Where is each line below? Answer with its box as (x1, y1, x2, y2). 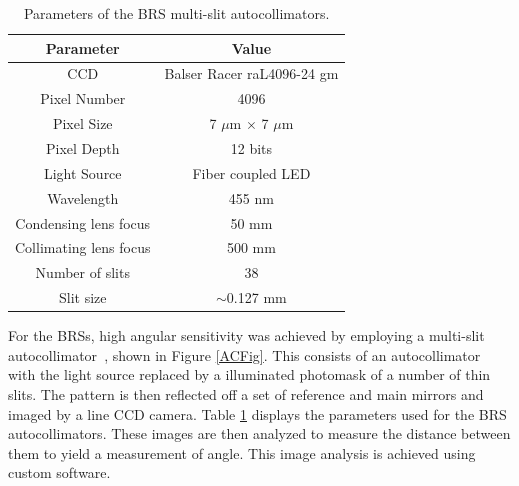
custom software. (8, 462, 111, 483)
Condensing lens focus (15, 212, 151, 233)
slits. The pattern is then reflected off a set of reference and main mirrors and (8, 383, 484, 404)
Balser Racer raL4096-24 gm (164, 63, 339, 84)
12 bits (230, 137, 273, 158)
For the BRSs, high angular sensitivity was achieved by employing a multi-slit (8, 325, 485, 346)
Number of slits (35, 262, 130, 283)
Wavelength (47, 187, 119, 208)
